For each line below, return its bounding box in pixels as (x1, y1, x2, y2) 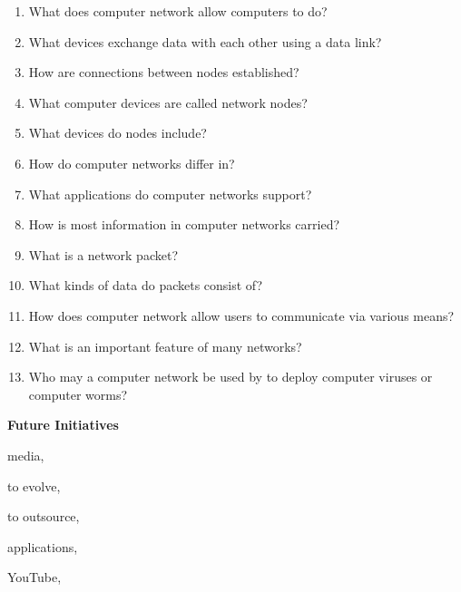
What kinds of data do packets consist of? (28, 276, 263, 295)
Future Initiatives (7, 415, 119, 434)
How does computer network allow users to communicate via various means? (28, 306, 455, 325)
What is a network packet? (28, 245, 179, 264)
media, (7, 445, 44, 464)
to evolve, (7, 476, 61, 495)
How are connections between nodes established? (28, 63, 299, 82)
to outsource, (7, 507, 80, 526)
